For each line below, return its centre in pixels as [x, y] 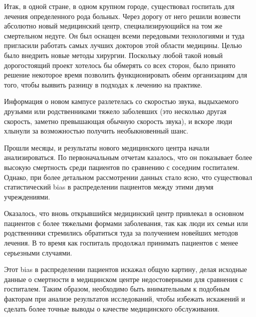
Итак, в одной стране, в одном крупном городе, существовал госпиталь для [119, 6]
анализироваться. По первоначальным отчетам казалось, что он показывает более [128, 157]
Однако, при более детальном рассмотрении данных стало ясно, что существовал [128, 177]
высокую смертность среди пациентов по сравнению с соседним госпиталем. [122, 167]
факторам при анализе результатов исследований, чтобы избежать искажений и [124, 299]
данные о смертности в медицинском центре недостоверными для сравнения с [124, 279]
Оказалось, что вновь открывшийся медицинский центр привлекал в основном [124, 213]
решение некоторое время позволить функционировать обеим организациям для [126, 75]
